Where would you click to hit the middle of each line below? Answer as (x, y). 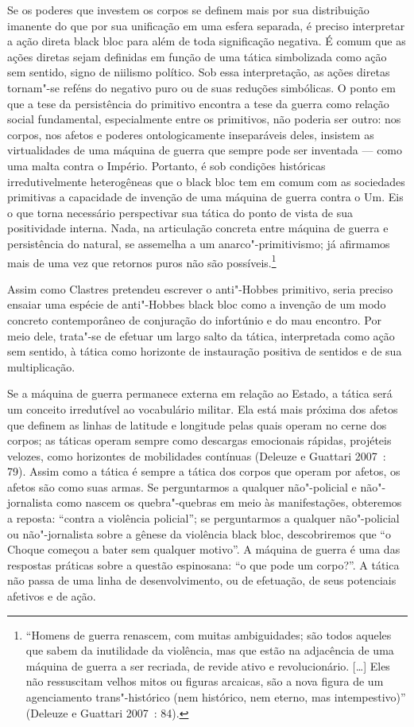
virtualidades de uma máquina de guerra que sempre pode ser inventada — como (205, 150)
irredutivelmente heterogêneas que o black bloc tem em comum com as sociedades (206, 181)
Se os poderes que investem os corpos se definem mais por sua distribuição (188, 10)
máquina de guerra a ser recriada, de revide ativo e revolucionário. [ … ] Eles (208, 665)
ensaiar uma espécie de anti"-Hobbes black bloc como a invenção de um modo (197, 304)
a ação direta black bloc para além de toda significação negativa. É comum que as (207, 41)
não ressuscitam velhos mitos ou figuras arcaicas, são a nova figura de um (205, 681)
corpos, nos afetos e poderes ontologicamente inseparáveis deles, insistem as (191, 134)
